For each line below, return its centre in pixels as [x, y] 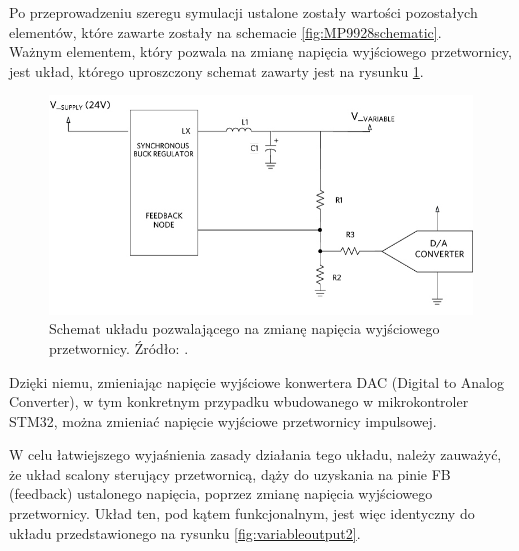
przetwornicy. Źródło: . [119, 347]
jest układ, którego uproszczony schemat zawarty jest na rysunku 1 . [216, 70]
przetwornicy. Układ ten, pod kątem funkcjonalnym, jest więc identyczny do [242, 513]
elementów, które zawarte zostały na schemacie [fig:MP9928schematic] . [225, 31]
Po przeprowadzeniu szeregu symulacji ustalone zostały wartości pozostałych [243, 12]
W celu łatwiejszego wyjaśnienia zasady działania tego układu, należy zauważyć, [255, 454]
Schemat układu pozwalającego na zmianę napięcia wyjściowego [244, 328]
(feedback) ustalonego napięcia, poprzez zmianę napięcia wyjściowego [221, 493]
